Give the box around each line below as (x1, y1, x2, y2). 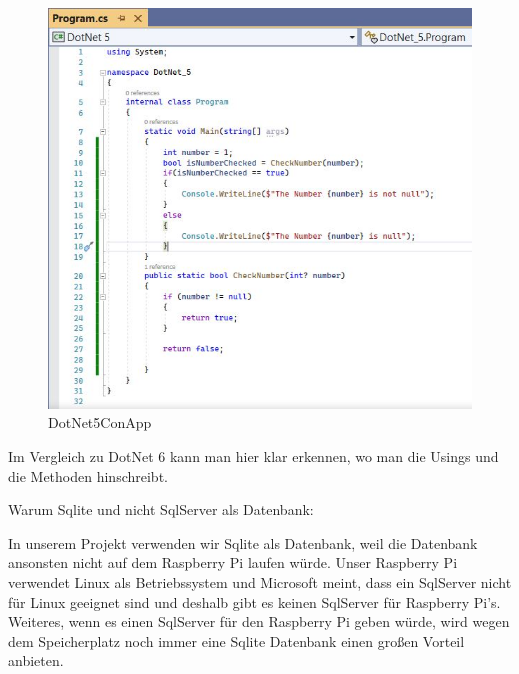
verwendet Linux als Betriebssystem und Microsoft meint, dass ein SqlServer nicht (8, 571, 512, 592)
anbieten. (8, 650, 64, 671)
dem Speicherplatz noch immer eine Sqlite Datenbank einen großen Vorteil (8, 630, 465, 651)
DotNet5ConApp (48, 412, 152, 433)
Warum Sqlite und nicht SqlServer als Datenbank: (8, 499, 314, 520)
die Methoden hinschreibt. (8, 465, 168, 486)
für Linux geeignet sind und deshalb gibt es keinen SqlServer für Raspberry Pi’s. (8, 591, 501, 612)
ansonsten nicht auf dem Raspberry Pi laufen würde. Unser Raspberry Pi (8, 552, 458, 573)
